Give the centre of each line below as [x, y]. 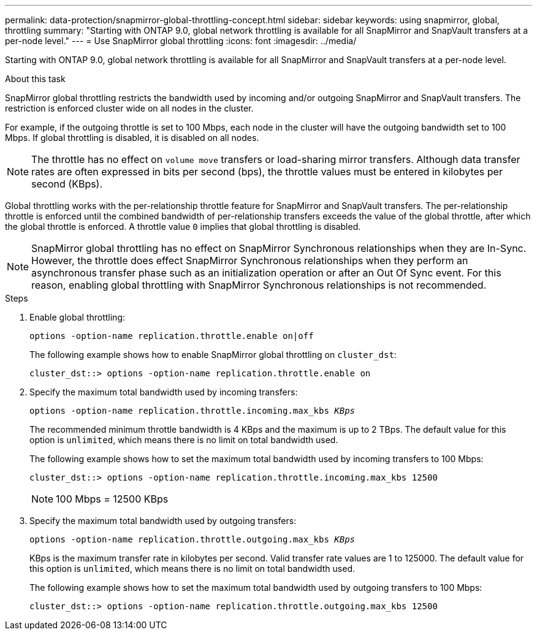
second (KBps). [67, 184]
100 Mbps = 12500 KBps [112, 499]
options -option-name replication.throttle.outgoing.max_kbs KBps [192, 539]
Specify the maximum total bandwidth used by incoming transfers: [164, 392]
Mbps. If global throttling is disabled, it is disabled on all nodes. [132, 138]
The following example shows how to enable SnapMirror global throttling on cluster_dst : [213, 355]
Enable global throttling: [78, 317]
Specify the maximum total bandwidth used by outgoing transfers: [163, 521]
